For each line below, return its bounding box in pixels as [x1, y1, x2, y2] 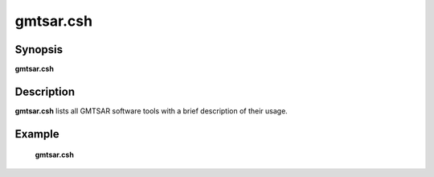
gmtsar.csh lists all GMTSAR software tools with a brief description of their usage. [14, 105, 289, 116]
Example [14, 127, 59, 141]
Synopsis [14, 43, 63, 56]
